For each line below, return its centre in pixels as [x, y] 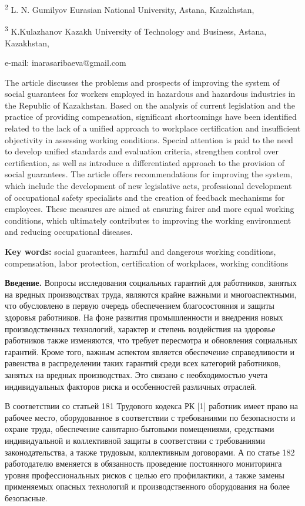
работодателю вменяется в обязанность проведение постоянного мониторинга [143, 463]
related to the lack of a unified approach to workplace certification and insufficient [153, 128]
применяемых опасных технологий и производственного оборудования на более [148, 486]
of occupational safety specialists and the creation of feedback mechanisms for [145, 197]
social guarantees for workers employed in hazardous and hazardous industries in [150, 94]
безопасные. [26, 497]
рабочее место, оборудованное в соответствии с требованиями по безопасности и [150, 417]
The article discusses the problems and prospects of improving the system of [142, 82]
